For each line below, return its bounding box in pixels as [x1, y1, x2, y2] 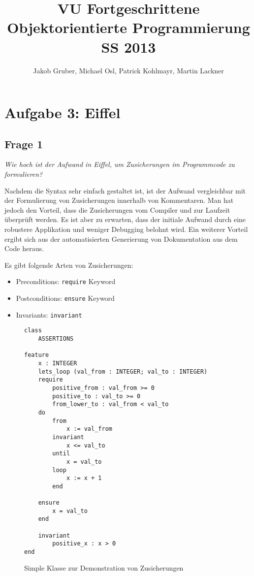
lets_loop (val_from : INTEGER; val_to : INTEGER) [38, 368, 208, 375]
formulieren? [4, 169, 43, 179]
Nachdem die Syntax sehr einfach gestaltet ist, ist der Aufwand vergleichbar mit [4, 185, 246, 195]
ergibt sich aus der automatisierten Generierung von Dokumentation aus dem [4, 233, 238, 244]
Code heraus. [4, 243, 44, 254]
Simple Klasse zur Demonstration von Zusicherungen [24, 562, 184, 573]
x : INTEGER [38, 360, 77, 367]
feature [24, 352, 49, 359]
